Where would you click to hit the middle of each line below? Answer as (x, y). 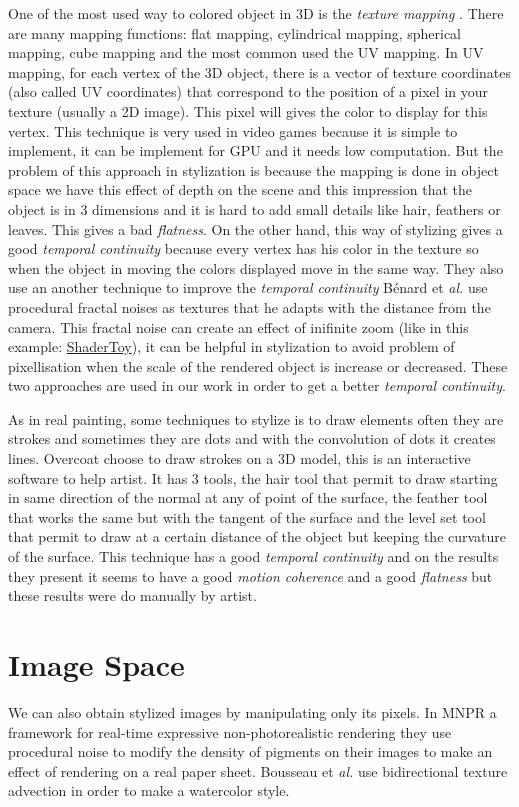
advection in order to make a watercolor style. (149, 790)
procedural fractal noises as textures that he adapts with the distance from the (249, 306)
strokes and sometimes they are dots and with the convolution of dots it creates (252, 438)
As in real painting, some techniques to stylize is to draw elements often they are (256, 418)
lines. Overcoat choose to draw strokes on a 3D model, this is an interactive (239, 458)
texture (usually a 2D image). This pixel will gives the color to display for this (248, 110)
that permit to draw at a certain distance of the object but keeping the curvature (257, 536)
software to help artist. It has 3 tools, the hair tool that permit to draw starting (253, 477)
